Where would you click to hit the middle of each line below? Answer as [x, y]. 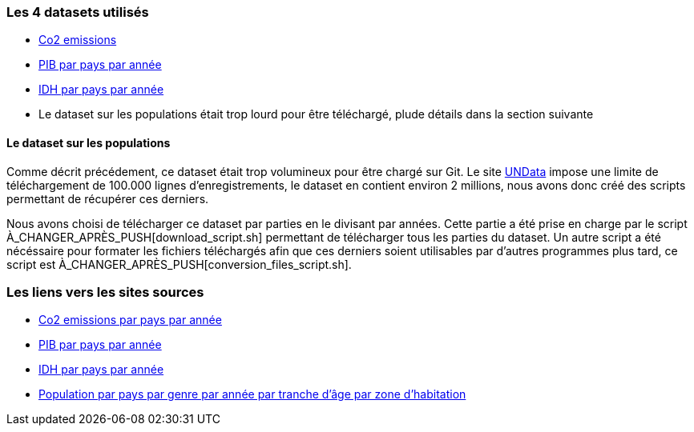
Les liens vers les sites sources [105, 292]
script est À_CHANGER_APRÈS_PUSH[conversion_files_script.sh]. [179, 264]
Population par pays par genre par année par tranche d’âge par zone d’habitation [252, 394]
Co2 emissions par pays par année [130, 320]
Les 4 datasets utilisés [78, 12]
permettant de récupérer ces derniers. [108, 198]
